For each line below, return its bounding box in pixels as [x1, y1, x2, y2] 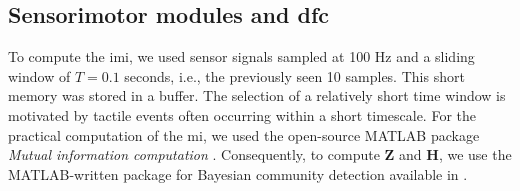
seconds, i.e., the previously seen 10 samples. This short [124, 65, 465, 86]
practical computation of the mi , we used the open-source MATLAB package [8, 124, 480, 145]
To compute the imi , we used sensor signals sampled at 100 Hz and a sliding [8, 46, 475, 67]
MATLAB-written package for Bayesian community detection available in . [8, 163, 468, 184]
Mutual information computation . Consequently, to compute [8, 144, 380, 165]
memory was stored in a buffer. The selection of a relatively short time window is [8, 85, 506, 106]
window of [8, 65, 71, 86]
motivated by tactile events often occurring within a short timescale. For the [8, 104, 477, 125]
